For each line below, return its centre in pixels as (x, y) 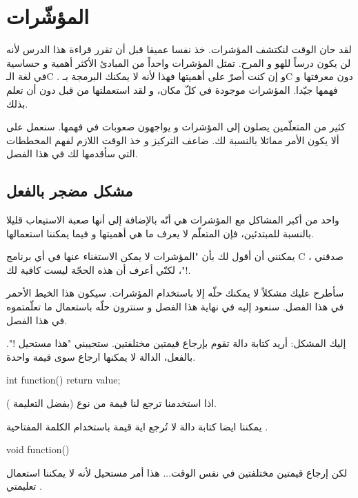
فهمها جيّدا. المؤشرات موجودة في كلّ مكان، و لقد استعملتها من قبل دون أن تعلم (172, 89)
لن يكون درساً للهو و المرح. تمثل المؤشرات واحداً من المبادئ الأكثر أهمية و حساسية (179, 62)
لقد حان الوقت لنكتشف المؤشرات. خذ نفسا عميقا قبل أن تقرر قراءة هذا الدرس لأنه (179, 49)
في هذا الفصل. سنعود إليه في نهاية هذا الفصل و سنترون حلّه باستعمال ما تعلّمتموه (175, 307)
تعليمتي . (24, 486)
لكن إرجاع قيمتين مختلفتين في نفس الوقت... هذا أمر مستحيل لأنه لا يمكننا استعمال (177, 472)
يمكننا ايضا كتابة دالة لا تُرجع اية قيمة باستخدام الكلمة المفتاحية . (137, 426)
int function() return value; (63, 380)
